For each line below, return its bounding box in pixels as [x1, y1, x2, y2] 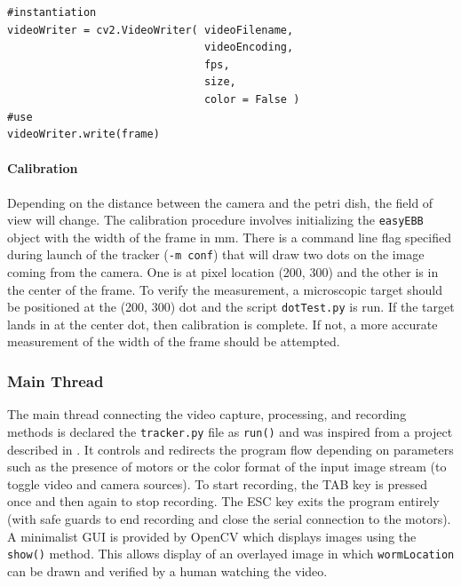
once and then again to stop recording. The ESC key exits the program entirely [7, 492, 440, 511]
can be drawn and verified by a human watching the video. [7, 561, 328, 580]
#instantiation [7, 6, 97, 19]
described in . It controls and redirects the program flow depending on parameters [7, 439, 454, 458]
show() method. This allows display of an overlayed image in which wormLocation [7, 544, 455, 563]
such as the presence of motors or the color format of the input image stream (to [7, 457, 447, 476]
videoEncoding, [203, 41, 294, 54]
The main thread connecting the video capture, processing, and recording [7, 405, 407, 424]
